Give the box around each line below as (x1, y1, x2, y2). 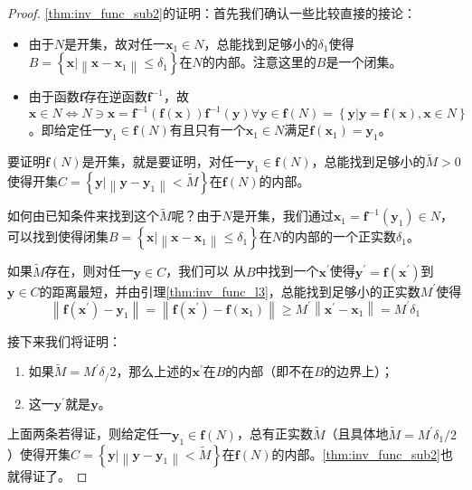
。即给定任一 (28, 120, 105, 139)
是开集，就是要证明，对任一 (81, 152, 247, 171)
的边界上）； (323, 362, 393, 381)
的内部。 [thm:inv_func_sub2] (271, 444, 440, 463)
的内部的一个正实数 (282, 227, 397, 246)
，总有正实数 (236, 424, 313, 443)
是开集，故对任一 (64, 33, 166, 52)
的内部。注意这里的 (202, 52, 316, 71)
